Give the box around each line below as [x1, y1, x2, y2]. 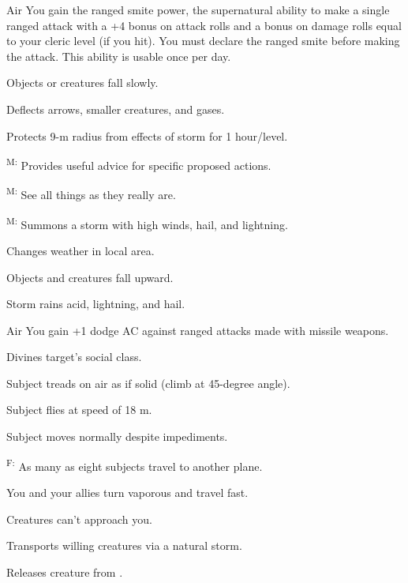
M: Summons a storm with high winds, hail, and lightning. [6, 213, 288, 232]
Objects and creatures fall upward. [6, 269, 174, 285]
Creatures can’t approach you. [6, 510, 152, 527]
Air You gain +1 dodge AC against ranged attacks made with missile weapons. [6, 322, 389, 338]
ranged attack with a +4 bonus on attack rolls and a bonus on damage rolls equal [6, 17, 402, 33]
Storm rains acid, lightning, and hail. [6, 295, 185, 312]
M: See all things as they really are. [6, 184, 176, 203]
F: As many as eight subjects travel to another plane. [6, 455, 263, 474]
